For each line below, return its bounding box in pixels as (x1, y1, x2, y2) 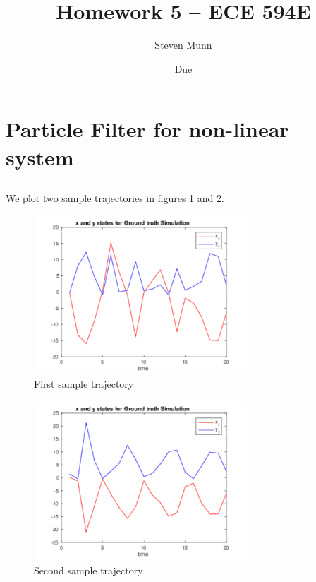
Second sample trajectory (34, 562, 143, 577)
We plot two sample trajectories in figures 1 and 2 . (6, 191, 224, 206)
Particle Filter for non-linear (6, 114, 289, 143)
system (6, 142, 74, 171)
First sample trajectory (34, 376, 134, 391)
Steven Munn (154, 37, 212, 52)
